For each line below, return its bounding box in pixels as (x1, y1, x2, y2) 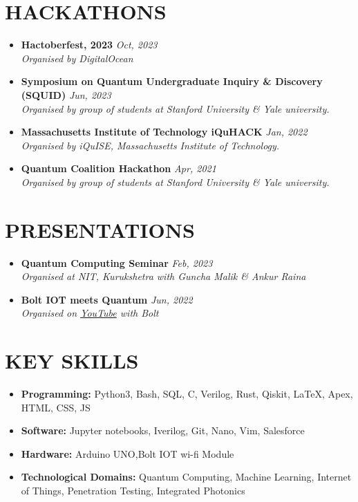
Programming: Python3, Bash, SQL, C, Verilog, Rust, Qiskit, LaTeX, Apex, (21, 387, 353, 401)
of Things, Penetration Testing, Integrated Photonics (21, 483, 245, 498)
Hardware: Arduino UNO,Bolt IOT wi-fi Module (21, 446, 234, 461)
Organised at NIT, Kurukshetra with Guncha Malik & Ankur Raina (21, 269, 306, 283)
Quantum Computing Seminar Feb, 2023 (21, 255, 213, 270)
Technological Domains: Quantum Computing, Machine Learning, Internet (21, 470, 352, 484)
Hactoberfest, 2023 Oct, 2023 (21, 37, 158, 52)
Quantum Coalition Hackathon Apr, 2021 (21, 161, 216, 176)
